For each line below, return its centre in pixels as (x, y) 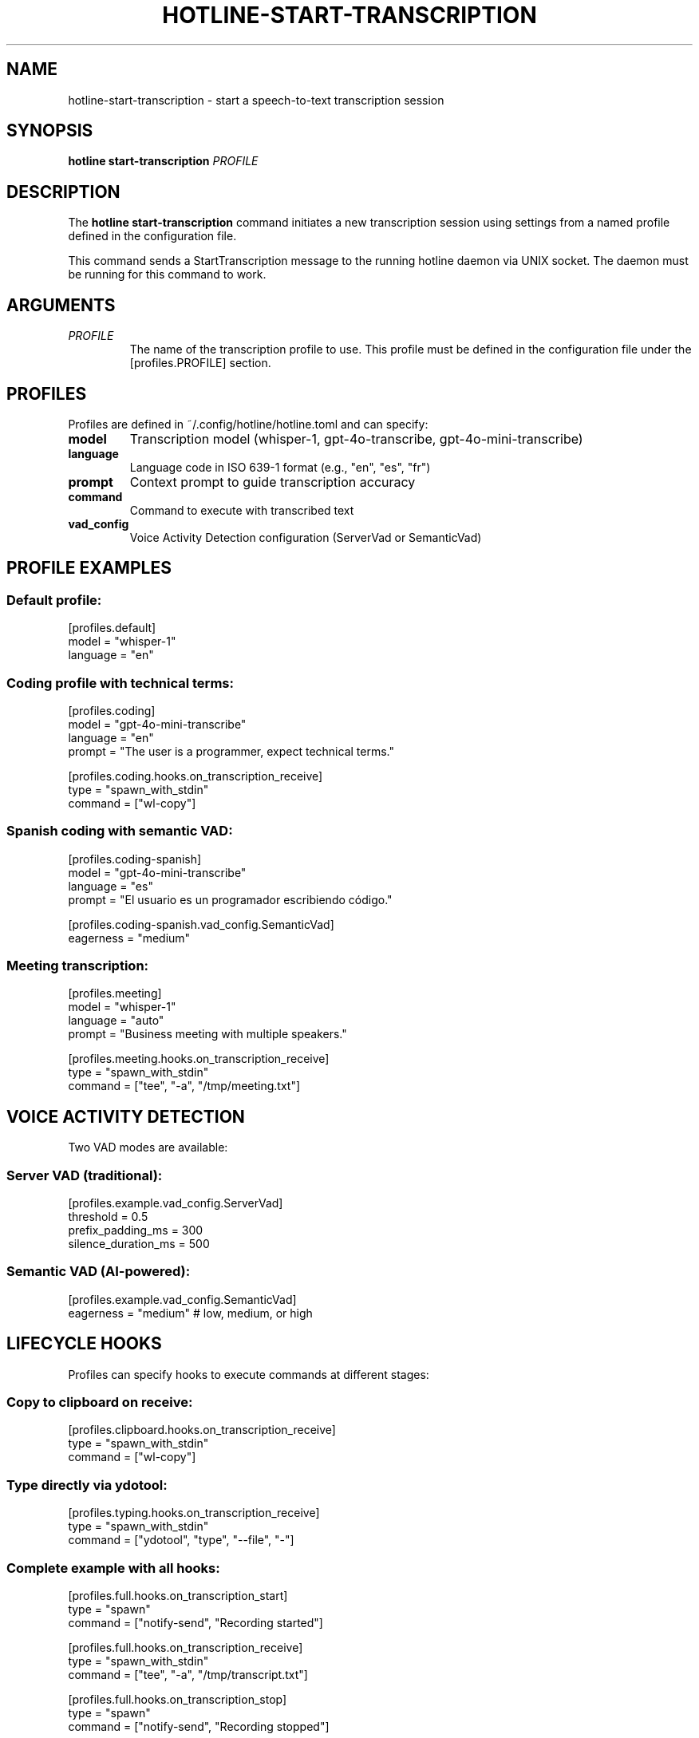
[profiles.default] (112, 628)
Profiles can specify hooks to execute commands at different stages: (249, 1374)
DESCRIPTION (63, 192)
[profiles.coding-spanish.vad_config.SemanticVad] (201, 924)
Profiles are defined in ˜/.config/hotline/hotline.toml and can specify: (248, 424)
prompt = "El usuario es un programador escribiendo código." (230, 899)
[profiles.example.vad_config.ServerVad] (176, 1203)
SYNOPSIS (50, 131)
